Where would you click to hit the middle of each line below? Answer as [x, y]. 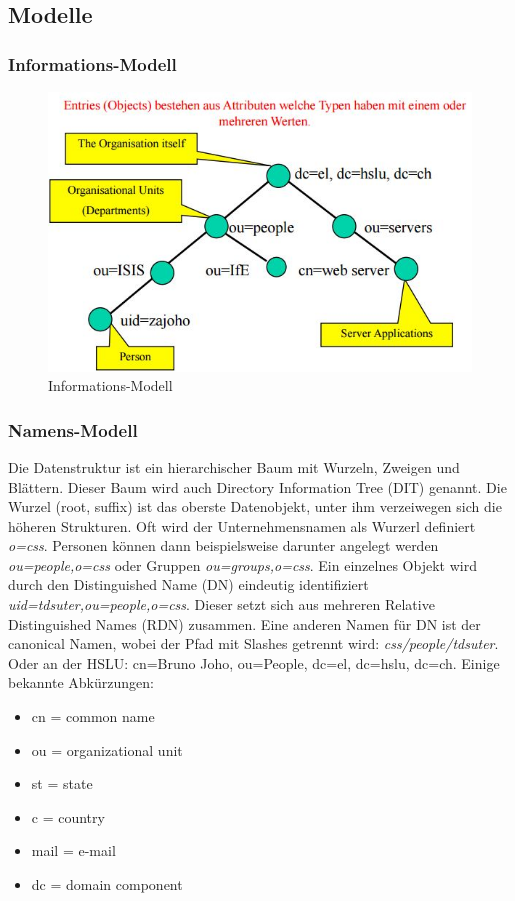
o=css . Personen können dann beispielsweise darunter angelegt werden [223, 545]
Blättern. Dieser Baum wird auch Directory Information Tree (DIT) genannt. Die [257, 486]
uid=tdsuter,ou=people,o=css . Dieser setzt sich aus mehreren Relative [221, 604]
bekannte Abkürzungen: [81, 682]
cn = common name [93, 716]
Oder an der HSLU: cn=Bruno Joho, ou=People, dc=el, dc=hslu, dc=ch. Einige [254, 662]
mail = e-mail [73, 850]
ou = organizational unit [107, 749]
